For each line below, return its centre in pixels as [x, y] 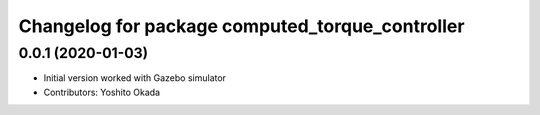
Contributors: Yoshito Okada [101, 92]
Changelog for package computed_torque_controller [241, 26]
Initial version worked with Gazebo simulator [135, 78]
